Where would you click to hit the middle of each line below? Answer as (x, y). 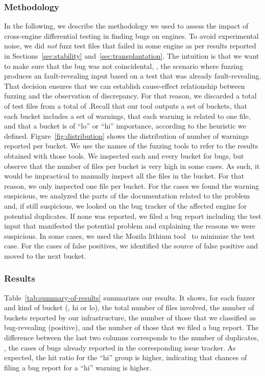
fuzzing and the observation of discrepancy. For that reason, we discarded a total (130, 96)
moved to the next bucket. (45, 255)
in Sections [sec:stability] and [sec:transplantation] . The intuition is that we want (132, 56)
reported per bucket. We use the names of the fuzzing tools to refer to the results (131, 146)
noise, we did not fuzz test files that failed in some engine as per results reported (130, 46)
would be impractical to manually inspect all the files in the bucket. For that (124, 176)
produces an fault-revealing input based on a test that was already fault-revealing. (133, 76)
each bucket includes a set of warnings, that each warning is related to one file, (127, 116)
